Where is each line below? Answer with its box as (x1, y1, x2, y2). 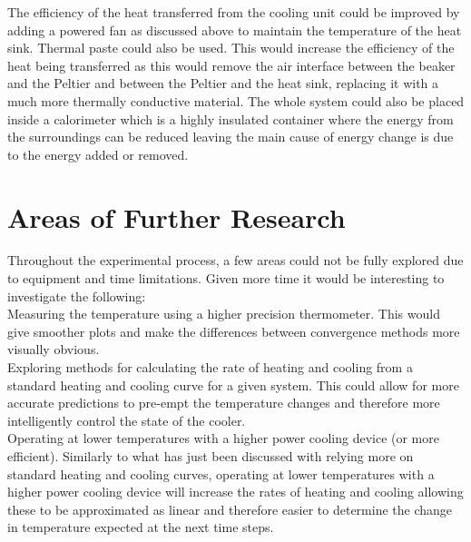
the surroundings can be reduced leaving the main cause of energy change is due (7, 127, 454, 146)
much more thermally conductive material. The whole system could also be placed (7, 91, 465, 110)
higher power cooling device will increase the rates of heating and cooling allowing (7, 482, 464, 501)
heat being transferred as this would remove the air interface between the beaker (7, 55, 456, 74)
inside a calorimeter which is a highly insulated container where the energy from (7, 109, 454, 128)
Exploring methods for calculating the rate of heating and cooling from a (7, 358, 413, 377)
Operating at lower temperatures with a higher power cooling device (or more (7, 429, 439, 448)
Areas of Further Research (7, 198, 346, 235)
